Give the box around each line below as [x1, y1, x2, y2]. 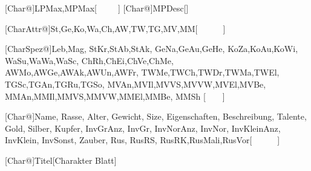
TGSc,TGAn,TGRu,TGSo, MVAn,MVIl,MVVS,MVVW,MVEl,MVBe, [5, 77, 266, 90]
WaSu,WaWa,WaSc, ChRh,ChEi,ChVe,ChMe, [5, 54, 174, 66]
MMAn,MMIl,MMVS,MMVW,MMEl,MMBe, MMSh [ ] [5, 89, 225, 102]
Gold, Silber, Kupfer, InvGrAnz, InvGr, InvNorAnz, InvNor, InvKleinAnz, [5, 121, 281, 134]
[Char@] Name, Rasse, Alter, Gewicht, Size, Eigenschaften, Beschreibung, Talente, [5, 110, 307, 123]
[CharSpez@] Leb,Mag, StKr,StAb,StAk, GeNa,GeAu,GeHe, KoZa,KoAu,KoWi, [5, 42, 298, 55]
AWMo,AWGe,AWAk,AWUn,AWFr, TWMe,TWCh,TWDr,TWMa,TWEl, [5, 66, 280, 79]
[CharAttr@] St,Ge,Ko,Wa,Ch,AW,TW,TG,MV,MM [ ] [5, 22, 226, 34]
